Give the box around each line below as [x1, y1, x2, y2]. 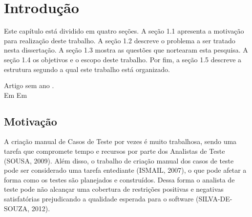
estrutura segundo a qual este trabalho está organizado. [4, 64, 170, 74]
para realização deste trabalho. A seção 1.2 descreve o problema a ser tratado [4, 35, 235, 45]
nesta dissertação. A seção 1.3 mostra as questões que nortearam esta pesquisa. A [4, 45, 248, 55]
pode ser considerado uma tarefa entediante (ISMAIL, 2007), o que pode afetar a [4, 165, 247, 175]
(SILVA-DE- [195, 194, 232, 204]
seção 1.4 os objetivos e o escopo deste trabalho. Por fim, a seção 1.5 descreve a [4, 54, 242, 64]
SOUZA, [4, 203, 30, 213]
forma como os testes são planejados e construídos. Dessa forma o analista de [4, 174, 235, 184]
